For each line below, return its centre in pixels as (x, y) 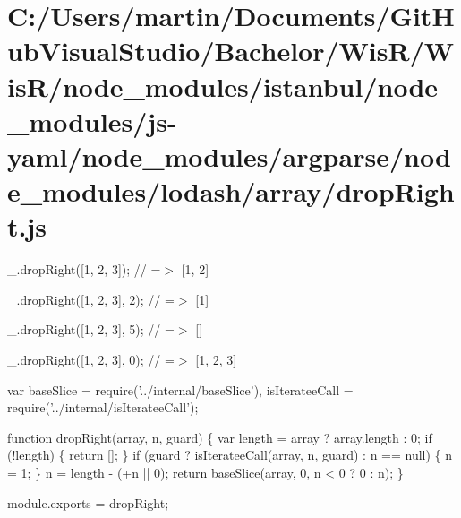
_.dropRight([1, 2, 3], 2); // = (91, 299)
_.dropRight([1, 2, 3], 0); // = (91, 360)
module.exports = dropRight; (88, 502)
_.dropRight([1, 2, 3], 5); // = (91, 329)
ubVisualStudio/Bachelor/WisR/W (231, 51)
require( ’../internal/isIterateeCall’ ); (103, 407)
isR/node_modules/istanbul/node (223, 86)
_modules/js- (92, 121)
